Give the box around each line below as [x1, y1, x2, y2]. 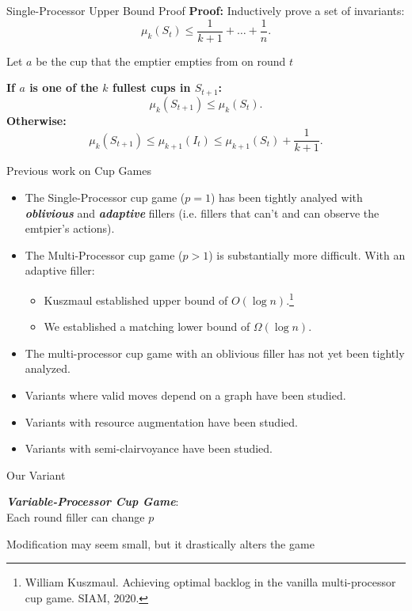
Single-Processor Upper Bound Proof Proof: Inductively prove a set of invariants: [6, 2, 405, 18]
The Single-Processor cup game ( [25, 188, 185, 205]
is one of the [29, 79, 98, 96]
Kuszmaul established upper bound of [44, 291, 228, 308]
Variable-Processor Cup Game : [6, 493, 179, 510]
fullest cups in [113, 79, 191, 96]
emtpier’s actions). [25, 220, 115, 237]
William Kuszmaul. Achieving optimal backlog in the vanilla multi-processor [25, 574, 396, 590]
